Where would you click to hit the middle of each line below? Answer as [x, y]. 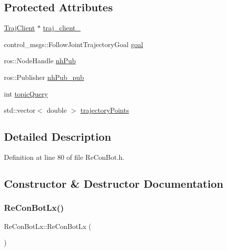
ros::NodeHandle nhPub [40, 61]
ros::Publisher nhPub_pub [44, 77]
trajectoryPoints [105, 110]
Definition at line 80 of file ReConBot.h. [64, 157]
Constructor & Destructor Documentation [114, 183]
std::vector [20, 110]
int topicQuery [26, 93]
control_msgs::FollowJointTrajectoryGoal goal [74, 44]
